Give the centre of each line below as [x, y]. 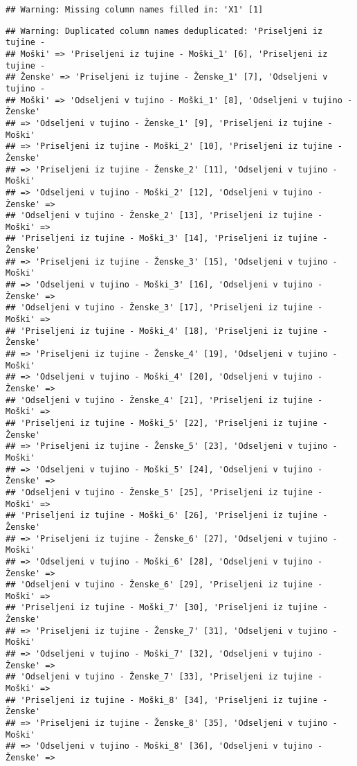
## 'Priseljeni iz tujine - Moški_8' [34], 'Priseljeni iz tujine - [167, 700]
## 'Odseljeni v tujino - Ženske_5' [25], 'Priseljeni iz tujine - [164, 492]
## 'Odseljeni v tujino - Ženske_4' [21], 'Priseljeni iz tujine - [164, 400]
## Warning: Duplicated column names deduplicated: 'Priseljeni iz [164, 31]
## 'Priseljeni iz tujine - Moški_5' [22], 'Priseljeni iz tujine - [167, 423]
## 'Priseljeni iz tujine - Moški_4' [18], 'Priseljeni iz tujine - [167, 331]
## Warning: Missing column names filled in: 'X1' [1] [135, 10]
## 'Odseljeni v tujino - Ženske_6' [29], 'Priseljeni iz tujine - [164, 585]
